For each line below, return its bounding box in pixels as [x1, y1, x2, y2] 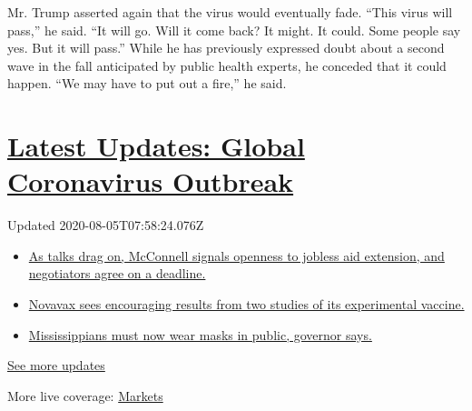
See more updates [7, 356, 105, 375]
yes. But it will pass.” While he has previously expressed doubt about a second [7, 38, 445, 57]
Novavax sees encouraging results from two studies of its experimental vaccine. [28, 295, 465, 314]
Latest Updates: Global [7, 127, 305, 165]
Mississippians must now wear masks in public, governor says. [28, 325, 372, 344]
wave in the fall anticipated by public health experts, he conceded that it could [7, 55, 447, 75]
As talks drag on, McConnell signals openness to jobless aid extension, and [28, 246, 445, 265]
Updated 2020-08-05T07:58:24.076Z [7, 216, 204, 235]
